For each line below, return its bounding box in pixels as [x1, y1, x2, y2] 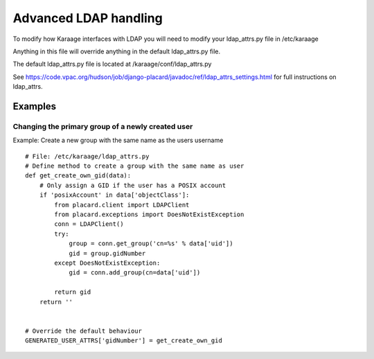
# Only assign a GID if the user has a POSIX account [39, 181, 226, 189]
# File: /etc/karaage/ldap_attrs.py [25, 152, 150, 160]
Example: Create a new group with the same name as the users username [12, 136, 224, 145]
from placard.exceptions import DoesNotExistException [54, 211, 244, 218]
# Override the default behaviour [25, 326, 142, 335]
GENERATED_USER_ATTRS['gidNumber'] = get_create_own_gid [25, 337, 223, 344]
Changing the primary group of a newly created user [12, 121, 193, 131]
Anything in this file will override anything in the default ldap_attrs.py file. [12, 47, 221, 55]
